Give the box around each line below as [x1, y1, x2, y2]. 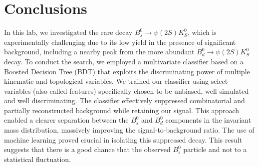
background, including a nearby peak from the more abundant [4, 46, 195, 57]
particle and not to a [183, 144, 247, 155]
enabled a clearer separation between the [4, 115, 129, 125]
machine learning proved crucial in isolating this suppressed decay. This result [4, 134, 243, 145]
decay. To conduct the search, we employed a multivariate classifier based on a [4, 56, 244, 66]
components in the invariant [165, 115, 252, 125]
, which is [187, 27, 217, 37]
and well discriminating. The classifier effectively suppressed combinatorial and [4, 95, 245, 106]
